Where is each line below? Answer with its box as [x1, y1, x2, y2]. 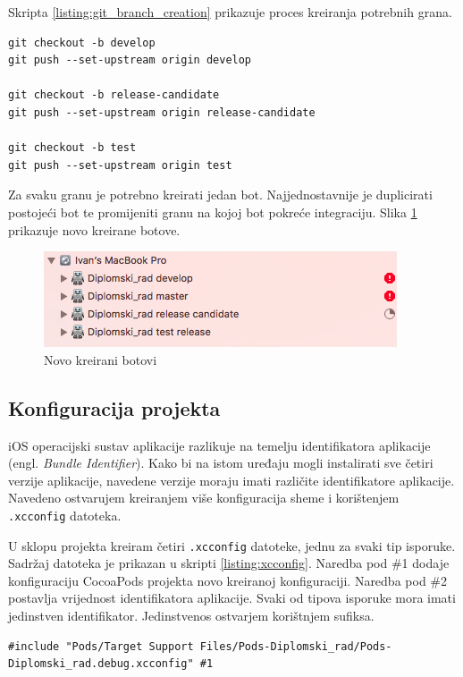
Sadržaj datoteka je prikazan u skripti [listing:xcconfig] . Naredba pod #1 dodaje [8, 554, 450, 572]
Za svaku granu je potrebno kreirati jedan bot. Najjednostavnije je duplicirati [8, 185, 433, 204]
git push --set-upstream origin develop [8, 54, 252, 67]
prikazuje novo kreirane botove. [8, 220, 181, 239]
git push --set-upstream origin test [8, 158, 232, 172]
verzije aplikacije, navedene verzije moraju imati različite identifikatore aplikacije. [8, 470, 455, 489]
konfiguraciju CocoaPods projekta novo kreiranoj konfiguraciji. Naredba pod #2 [8, 571, 447, 589]
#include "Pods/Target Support [8, 639, 194, 653]
